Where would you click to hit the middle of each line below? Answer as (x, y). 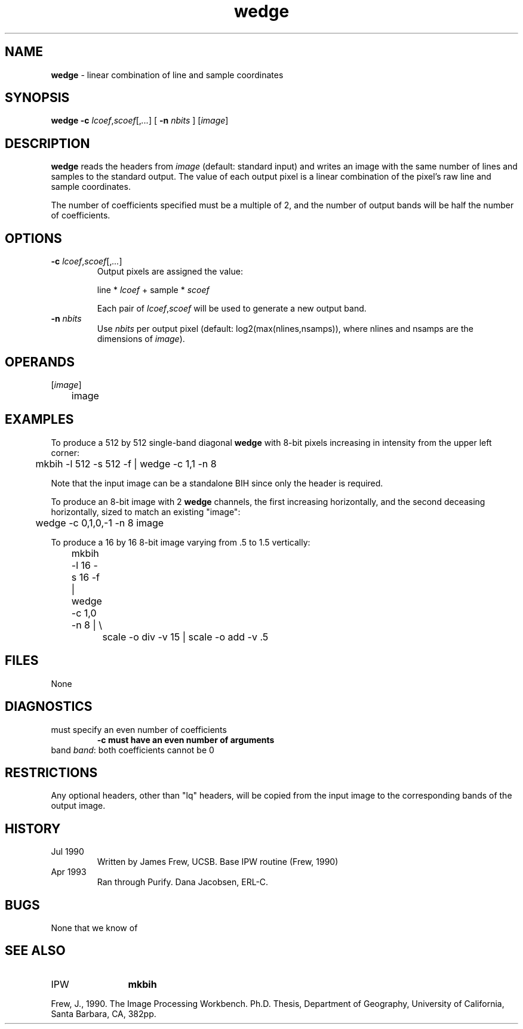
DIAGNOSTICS (49, 707)
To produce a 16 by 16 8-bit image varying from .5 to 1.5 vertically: (181, 542)
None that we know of (94, 928)
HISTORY (33, 828)
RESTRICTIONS (51, 772)
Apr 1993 (69, 872)
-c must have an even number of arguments (186, 740)
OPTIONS (33, 238)
